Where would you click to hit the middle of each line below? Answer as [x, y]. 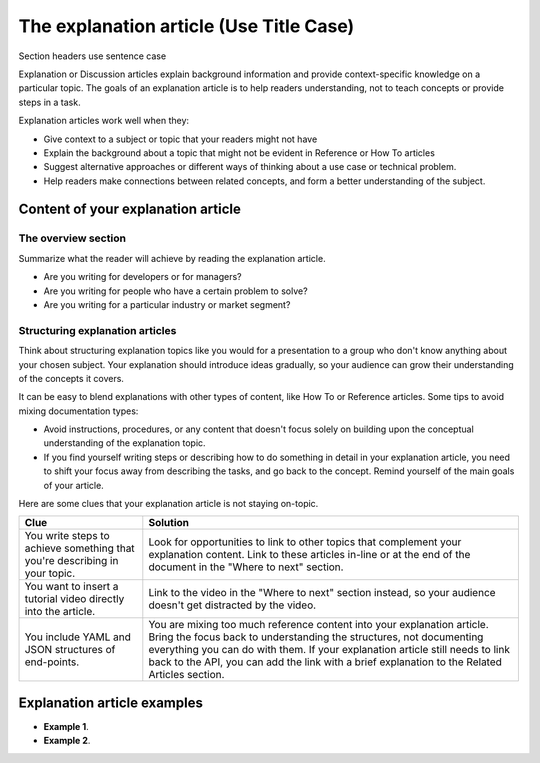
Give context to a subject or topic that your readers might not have [180, 139]
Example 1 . [66, 726]
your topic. [50, 573]
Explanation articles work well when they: [104, 121]
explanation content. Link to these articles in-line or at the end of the [309, 555]
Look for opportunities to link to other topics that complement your [305, 542]
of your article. [73, 485]
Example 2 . [67, 741]
